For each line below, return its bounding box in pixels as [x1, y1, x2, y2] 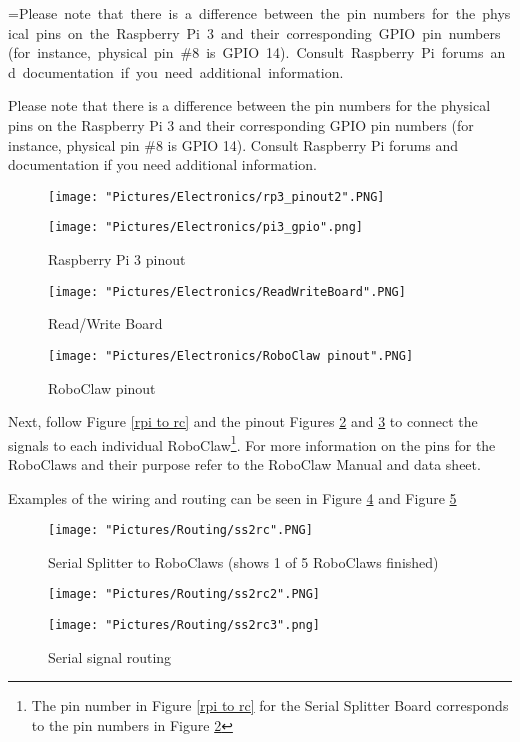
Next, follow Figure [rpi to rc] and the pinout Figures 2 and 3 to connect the [8, 411, 478, 432]
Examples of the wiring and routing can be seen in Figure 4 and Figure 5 [8, 487, 457, 508]
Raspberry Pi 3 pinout [48, 249, 186, 270]
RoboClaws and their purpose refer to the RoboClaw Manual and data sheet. [8, 454, 481, 474]
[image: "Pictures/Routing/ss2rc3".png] [48, 618, 321, 633]
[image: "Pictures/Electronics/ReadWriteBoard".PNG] [48, 284, 406, 299]
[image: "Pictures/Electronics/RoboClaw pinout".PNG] [48, 348, 414, 363]
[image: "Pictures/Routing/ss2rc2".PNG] [48, 587, 321, 602]
